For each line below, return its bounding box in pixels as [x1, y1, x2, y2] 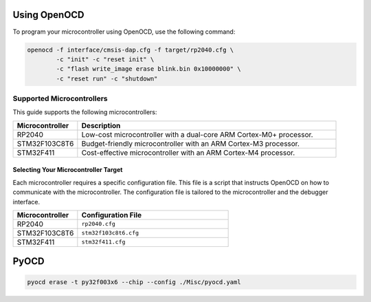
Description [81, 120, 121, 130]
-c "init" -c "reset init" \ [56, 55, 155, 63]
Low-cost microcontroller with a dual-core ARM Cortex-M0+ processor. [81, 129, 313, 139]
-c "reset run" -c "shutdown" [56, 74, 158, 83]
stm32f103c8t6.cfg [81, 229, 139, 237]
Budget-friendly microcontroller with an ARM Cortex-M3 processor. [81, 138, 300, 148]
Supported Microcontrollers [12, 94, 108, 103]
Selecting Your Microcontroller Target [12, 166, 123, 174]
